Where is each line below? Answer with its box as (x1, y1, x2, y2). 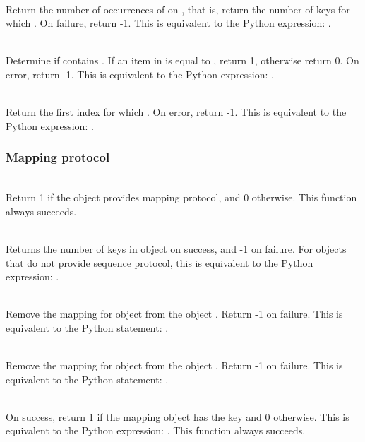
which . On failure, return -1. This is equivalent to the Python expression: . (6, 16, 331, 30)
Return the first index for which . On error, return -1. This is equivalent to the (6, 104, 347, 119)
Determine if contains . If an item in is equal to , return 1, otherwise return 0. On (6, 53, 359, 68)
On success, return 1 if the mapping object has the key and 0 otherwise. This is (6, 409, 349, 424)
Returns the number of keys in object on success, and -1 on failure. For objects (6, 241, 347, 256)
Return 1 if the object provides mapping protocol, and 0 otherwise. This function (6, 190, 357, 205)
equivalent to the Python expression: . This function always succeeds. (6, 423, 306, 438)
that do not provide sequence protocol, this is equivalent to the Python (6, 255, 313, 270)
